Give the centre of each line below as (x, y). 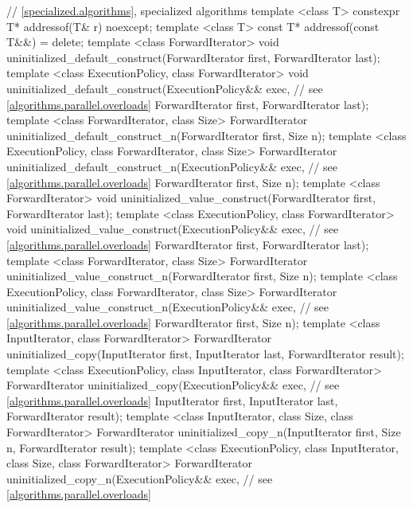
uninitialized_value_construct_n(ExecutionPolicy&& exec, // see (168, 307)
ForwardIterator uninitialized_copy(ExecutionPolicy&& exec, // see (173, 385)
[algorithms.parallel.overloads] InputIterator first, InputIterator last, (172, 400)
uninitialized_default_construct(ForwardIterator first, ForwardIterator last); (193, 57)
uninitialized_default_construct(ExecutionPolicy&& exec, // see (165, 88)
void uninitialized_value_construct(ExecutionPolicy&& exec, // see (173, 229)
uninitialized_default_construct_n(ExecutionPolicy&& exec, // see (172, 166)
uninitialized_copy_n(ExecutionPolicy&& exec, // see (140, 478)
